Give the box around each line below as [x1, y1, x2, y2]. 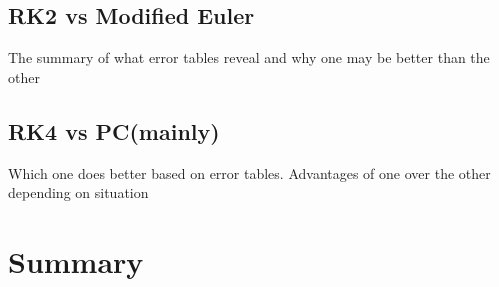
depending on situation [8, 182, 149, 203]
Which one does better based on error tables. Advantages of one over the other [8, 162, 491, 183]
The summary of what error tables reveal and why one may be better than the [8, 47, 490, 68]
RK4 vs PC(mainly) [8, 115, 220, 146]
